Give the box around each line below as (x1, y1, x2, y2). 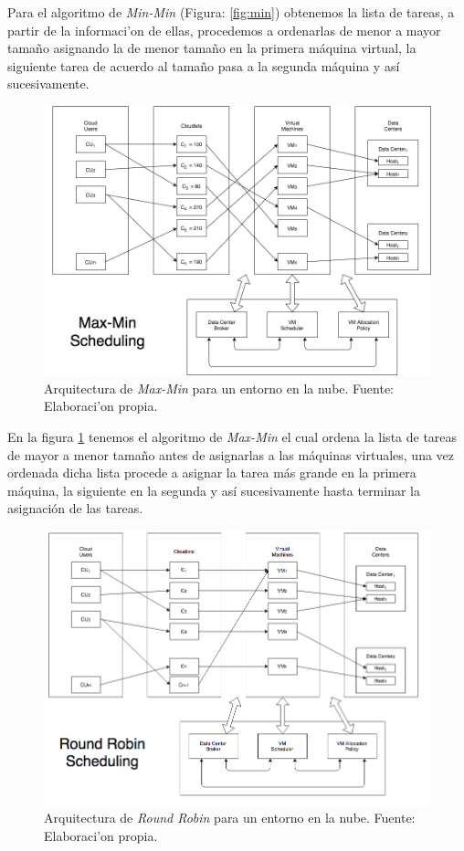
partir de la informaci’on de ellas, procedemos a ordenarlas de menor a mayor (7, 20, 441, 39)
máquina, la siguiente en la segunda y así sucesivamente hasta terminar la (7, 480, 421, 499)
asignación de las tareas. (7, 499, 143, 518)
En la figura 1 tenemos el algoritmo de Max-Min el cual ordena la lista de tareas (7, 426, 458, 446)
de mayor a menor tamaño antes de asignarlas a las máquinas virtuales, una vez (7, 445, 455, 464)
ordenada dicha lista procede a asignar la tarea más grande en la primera (7, 463, 417, 482)
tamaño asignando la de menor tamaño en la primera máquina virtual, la (7, 38, 417, 58)
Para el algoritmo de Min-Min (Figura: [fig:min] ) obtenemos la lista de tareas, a (7, 3, 455, 21)
